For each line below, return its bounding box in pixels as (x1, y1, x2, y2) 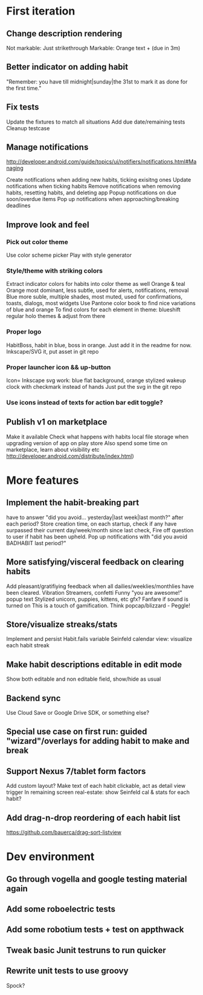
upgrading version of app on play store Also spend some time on (6, 439, 168, 446)
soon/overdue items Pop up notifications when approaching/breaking (6, 196, 179, 203)
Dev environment (6, 850, 95, 864)
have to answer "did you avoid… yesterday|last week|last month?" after (6, 514, 184, 521)
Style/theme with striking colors (6, 266, 103, 275)
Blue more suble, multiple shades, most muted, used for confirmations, (6, 293, 183, 300)
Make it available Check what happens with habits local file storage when (6, 433, 189, 440)
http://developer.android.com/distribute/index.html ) (6, 452, 134, 460)
